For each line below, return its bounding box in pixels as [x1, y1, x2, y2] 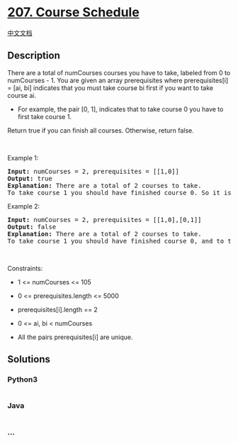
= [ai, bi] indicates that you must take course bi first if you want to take [7, 83, 214, 92]
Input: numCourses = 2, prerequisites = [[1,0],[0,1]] [7, 216, 202, 223]
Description [7, 50, 60, 62]
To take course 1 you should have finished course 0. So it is [7, 189, 232, 197]
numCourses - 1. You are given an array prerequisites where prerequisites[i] [7, 76, 229, 84]
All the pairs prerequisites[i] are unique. [17, 333, 133, 341]
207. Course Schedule [7, 4, 140, 21]
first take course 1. [17, 112, 72, 121]
